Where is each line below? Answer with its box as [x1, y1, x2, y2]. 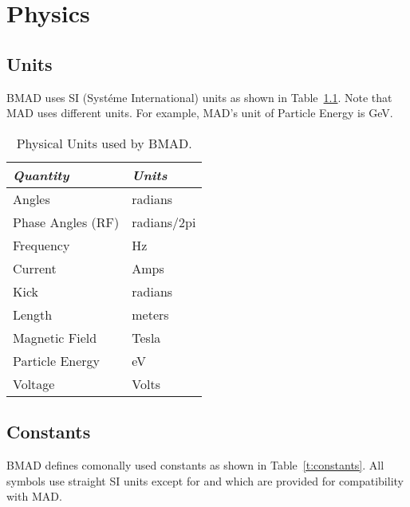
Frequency [13, 235, 70, 254]
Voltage [13, 374, 55, 393]
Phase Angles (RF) [13, 212, 120, 231]
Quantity [13, 165, 69, 184]
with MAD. [6, 488, 62, 505]
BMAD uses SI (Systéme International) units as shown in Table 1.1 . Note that [6, 88, 392, 105]
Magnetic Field [13, 328, 97, 347]
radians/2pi [132, 212, 196, 231]
